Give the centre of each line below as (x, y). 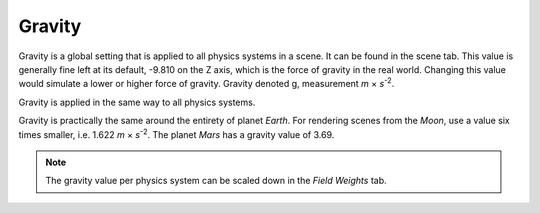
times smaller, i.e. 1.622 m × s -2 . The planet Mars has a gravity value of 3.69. (176, 133)
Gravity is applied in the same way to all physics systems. (137, 102)
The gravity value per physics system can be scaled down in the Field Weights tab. (216, 181)
